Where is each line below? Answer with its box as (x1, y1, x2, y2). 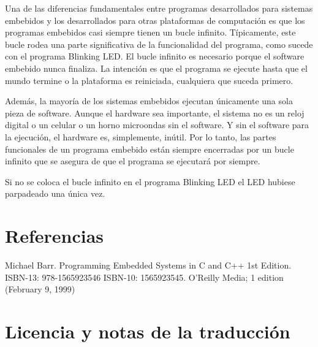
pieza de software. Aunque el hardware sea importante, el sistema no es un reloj (5, 106, 305, 119)
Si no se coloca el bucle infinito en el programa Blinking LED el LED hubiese (5, 175, 295, 188)
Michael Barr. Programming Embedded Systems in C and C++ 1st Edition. (5, 259, 292, 272)
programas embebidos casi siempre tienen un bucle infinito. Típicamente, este (5, 26, 296, 39)
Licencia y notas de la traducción (5, 319, 290, 343)
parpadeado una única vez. (5, 187, 105, 200)
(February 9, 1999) (5, 283, 75, 296)
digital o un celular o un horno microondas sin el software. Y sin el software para (5, 118, 309, 131)
